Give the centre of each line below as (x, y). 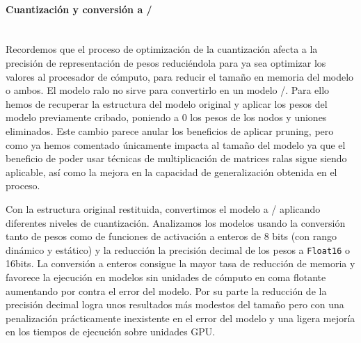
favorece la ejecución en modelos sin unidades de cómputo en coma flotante (166, 277)
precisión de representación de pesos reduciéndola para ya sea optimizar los (166, 62)
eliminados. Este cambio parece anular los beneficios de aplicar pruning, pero (170, 130)
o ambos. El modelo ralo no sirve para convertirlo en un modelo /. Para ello (168, 90)
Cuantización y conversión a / (79, 9)
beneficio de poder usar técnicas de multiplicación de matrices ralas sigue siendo (176, 158)
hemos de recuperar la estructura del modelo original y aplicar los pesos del (167, 103)
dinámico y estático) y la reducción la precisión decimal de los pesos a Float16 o (178, 249)
